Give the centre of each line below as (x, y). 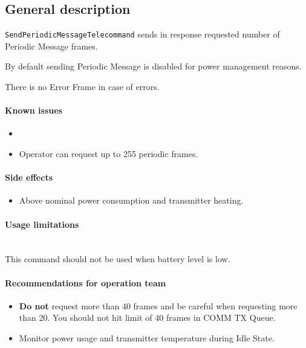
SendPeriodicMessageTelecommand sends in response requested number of (142, 34)
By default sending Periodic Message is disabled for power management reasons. (153, 66)
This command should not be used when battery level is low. (118, 259)
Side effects (29, 177)
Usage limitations (42, 224)
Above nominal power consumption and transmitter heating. (131, 200)
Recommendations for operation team (86, 282)
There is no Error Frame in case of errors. (82, 87)
